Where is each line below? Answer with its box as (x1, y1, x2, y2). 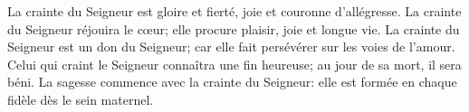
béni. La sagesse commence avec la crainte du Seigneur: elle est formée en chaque (7, 72, 457, 91)
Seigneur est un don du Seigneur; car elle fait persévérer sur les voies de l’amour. (7, 37, 455, 56)
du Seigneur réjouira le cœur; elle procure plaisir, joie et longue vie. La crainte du (7, 19, 460, 38)
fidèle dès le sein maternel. (7, 89, 154, 108)
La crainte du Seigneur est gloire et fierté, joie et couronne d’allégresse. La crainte (7, 2, 462, 20)
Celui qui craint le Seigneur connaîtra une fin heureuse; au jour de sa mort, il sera (7, 54, 462, 73)
